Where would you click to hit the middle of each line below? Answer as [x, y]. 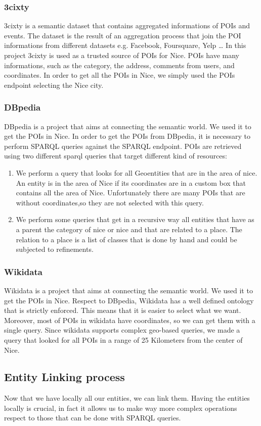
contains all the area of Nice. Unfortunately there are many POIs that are [130, 193]
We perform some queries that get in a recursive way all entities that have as [135, 219]
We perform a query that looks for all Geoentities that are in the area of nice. [137, 172]
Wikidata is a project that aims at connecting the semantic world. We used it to [128, 290]
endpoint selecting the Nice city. [54, 85]
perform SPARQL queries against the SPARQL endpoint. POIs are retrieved [123, 146]
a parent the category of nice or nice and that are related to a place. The [129, 229]
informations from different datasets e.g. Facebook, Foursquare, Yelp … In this [125, 45]
